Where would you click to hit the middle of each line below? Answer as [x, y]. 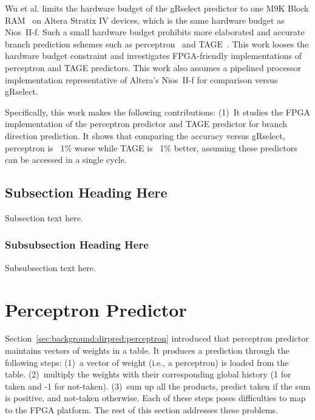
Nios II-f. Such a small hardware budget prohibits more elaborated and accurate [155, 32]
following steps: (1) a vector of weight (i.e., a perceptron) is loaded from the [147, 362]
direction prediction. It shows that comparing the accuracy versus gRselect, [145, 135]
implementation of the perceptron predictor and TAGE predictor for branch [146, 124]
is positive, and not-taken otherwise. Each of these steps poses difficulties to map [155, 398]
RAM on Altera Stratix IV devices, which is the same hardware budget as [145, 20]
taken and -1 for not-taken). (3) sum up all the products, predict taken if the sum [158, 386]
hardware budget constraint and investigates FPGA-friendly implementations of [154, 56]
